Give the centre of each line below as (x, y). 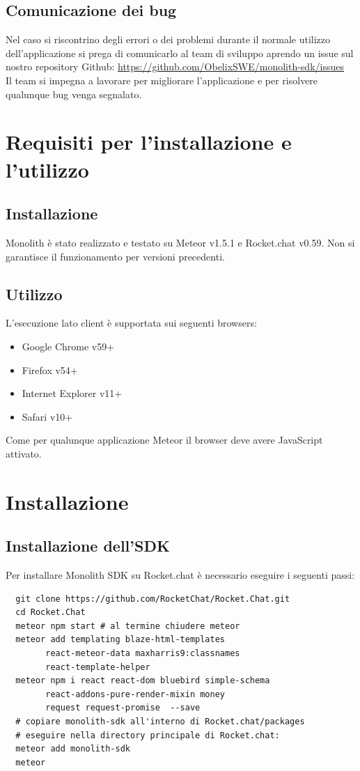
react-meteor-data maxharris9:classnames (143, 654)
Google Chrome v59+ (68, 346)
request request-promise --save (123, 708)
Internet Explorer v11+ (72, 393)
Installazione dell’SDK (88, 546)
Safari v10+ (47, 416)
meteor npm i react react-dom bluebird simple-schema (143, 681)
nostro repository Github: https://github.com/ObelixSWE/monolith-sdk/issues (175, 67)
